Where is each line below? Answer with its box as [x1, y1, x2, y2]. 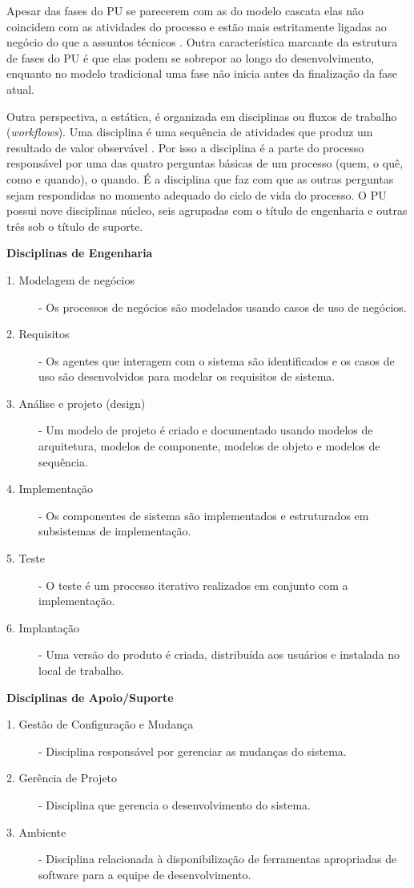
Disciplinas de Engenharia [6, 244, 153, 261]
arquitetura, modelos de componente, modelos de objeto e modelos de [38, 438, 380, 454]
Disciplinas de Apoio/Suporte [6, 688, 174, 705]
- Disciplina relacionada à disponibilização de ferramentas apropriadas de [38, 850, 397, 867]
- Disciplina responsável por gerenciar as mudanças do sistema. [38, 742, 347, 759]
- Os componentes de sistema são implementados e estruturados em [38, 507, 369, 523]
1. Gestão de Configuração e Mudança [6, 716, 194, 733]
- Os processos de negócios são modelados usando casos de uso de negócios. [38, 298, 407, 315]
